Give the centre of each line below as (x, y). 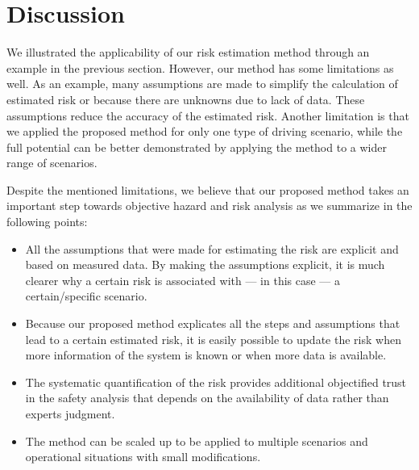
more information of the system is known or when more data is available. (206, 355)
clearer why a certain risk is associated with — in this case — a (183, 280)
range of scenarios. (52, 163)
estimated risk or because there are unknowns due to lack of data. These (186, 99)
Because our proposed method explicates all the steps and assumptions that (213, 323)
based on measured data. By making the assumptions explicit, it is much (205, 264)
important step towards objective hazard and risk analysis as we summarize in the (209, 206)
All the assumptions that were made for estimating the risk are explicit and (212, 248)
